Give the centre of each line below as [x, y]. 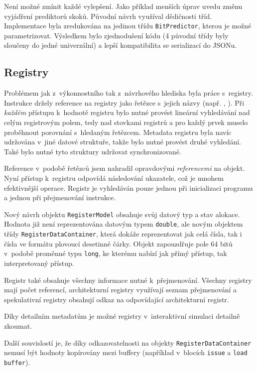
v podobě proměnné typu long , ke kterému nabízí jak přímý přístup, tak [116, 253]
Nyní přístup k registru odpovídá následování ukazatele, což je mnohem [114, 178]
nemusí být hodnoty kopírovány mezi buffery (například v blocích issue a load [126, 352]
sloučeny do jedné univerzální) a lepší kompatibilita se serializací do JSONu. [121, 45]
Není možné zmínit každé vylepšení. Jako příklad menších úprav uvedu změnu [123, 6]
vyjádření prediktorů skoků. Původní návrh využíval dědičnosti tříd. [108, 16]
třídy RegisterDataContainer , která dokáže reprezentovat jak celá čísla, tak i [123, 234]
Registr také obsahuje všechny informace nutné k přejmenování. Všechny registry [128, 280]
